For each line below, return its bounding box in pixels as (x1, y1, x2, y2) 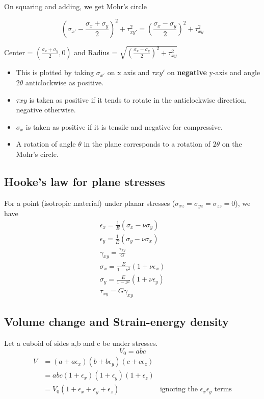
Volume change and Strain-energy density (4, 314, 229, 330)
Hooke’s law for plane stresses (4, 173, 165, 189)
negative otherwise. (16, 104, 76, 115)
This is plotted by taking (16, 67, 94, 78)
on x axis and (107, 67, 150, 78)
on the (222, 138, 242, 149)
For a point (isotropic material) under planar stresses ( (4, 197, 175, 208)
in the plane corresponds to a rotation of (84, 138, 210, 149)
